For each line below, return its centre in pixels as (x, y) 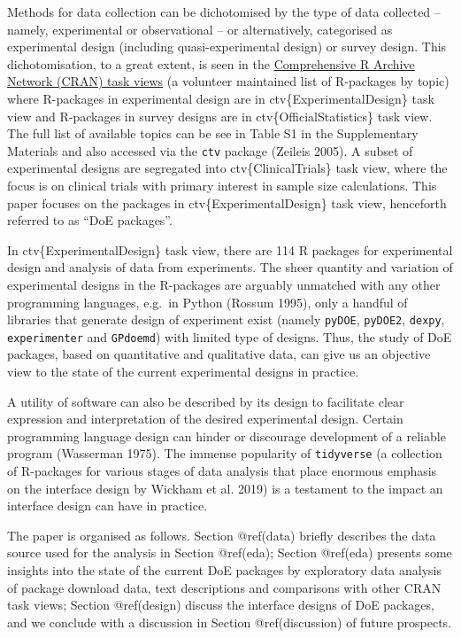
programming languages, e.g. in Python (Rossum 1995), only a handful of (207, 302)
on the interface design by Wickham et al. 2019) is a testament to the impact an (225, 488)
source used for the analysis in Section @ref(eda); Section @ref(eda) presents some (230, 552)
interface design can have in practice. (108, 506)
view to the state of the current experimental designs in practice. (183, 372)
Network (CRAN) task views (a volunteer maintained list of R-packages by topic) (228, 81)
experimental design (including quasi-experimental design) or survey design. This (227, 47)
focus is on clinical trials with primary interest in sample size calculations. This (222, 185)
